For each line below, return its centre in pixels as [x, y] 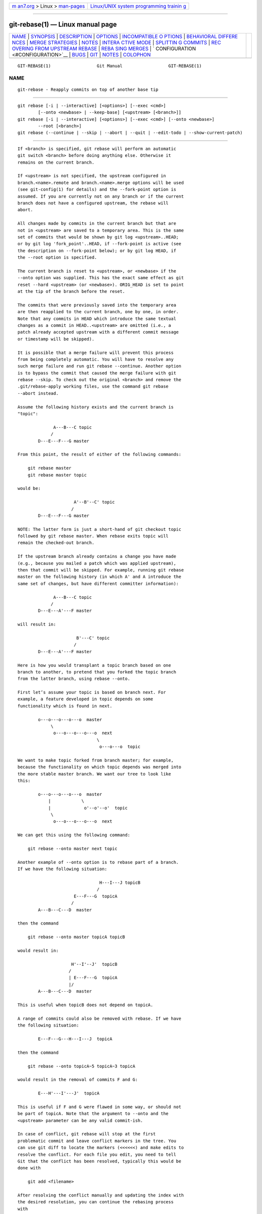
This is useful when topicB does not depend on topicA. [85, 1005]
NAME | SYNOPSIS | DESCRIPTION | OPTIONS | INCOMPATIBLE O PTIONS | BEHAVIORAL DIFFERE [125, 36]
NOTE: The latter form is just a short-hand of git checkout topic [99, 529]
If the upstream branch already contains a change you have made [97, 556]
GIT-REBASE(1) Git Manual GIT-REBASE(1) [110, 66]
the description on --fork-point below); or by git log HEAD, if [97, 251]
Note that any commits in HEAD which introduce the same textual [97, 319]
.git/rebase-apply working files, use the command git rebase [93, 387]
